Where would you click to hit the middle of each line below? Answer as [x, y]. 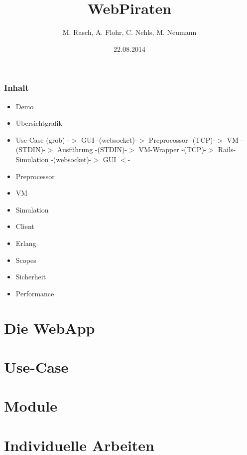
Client [25, 226]
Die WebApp [50, 328]
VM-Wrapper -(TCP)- [173, 149]
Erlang [26, 243]
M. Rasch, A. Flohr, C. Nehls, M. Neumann [129, 32]
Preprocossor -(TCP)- [182, 139]
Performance [35, 293]
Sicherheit [31, 277]
